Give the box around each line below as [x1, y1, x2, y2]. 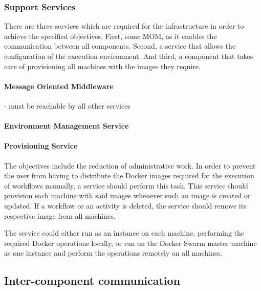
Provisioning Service [4, 140, 78, 151]
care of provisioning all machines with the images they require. [4, 60, 201, 71]
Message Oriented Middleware [4, 80, 114, 91]
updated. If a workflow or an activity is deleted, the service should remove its [4, 200, 247, 211]
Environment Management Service [4, 120, 129, 131]
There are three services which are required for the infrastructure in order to [4, 20, 244, 31]
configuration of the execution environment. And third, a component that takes [4, 51, 253, 61]
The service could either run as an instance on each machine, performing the [4, 227, 245, 238]
